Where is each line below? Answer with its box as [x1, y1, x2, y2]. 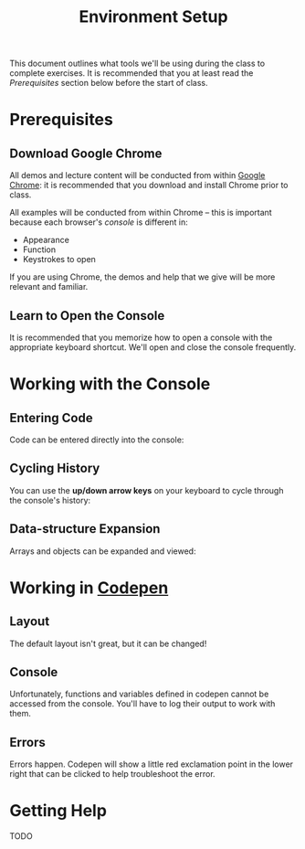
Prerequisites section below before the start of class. [9, 78, 208, 89]
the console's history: [9, 494, 91, 505]
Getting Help [9, 801, 108, 822]
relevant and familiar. [9, 281, 89, 292]
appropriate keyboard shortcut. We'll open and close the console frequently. [9, 342, 297, 353]
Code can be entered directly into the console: [9, 434, 184, 445]
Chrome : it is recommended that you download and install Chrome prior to [9, 180, 289, 191]
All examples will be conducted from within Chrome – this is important [9, 207, 272, 218]
